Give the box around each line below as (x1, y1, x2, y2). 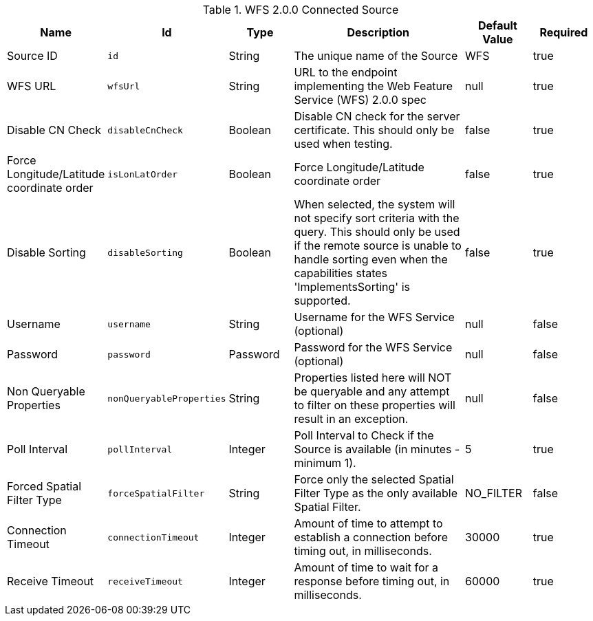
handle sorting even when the (294, 252, 448, 266)
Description (347, 25, 409, 39)
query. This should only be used (294, 225, 460, 239)
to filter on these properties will (294, 398, 455, 412)
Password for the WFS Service (294, 340, 453, 354)
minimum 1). (294, 456, 356, 470)
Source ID (7, 49, 58, 63)
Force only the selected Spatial (294, 472, 454, 486)
